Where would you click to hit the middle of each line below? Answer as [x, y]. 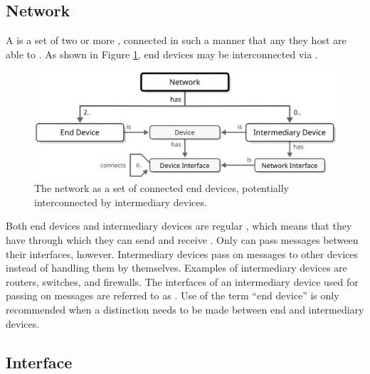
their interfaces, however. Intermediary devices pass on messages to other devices [182, 253]
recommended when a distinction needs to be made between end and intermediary [185, 310]
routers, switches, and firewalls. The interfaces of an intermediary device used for [182, 281]
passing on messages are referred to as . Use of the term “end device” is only [173, 295]
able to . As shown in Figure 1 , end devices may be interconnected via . [162, 54]
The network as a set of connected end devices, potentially [162, 188]
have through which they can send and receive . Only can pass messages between [182, 240]
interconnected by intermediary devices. [121, 202]
